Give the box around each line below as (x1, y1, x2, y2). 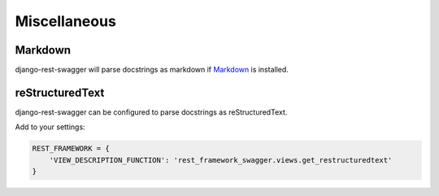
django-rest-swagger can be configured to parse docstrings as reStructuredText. (15, 107, 288, 117)
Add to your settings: (15, 122, 85, 132)
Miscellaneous (15, 12, 117, 30)
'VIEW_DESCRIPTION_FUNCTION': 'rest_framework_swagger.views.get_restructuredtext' (49, 155, 393, 164)
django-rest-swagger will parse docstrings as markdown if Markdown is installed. (15, 65, 289, 75)
